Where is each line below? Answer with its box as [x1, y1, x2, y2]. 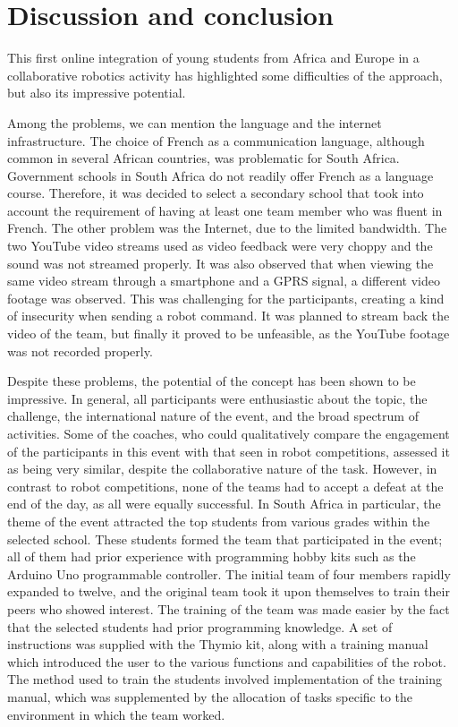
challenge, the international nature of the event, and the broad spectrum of [7, 406, 419, 425]
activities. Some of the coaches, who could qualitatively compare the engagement [7, 424, 450, 442]
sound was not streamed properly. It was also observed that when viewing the [7, 253, 434, 272]
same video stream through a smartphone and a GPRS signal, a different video [7, 271, 440, 290]
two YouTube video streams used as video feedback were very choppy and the [7, 236, 433, 255]
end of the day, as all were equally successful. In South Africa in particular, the [7, 494, 441, 513]
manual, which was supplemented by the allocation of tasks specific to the [7, 687, 413, 706]
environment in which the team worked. [7, 705, 225, 723]
